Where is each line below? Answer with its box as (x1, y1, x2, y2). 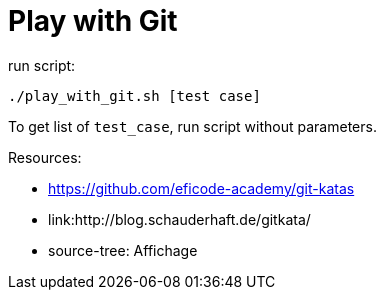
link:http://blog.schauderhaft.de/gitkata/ (48, 210, 311, 228)
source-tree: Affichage (48, 241, 198, 259)
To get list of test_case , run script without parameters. (8, 117, 377, 135)
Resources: (8, 148, 82, 166)
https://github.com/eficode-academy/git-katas (48, 179, 355, 197)
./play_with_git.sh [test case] (8, 87, 261, 104)
